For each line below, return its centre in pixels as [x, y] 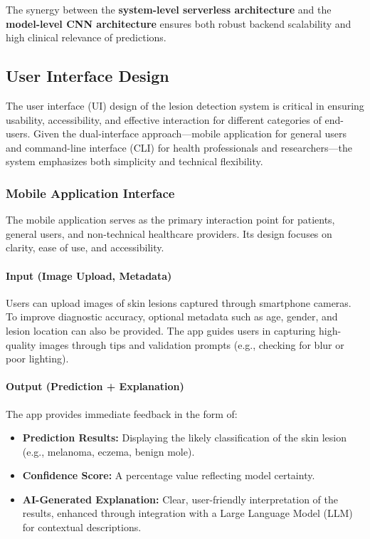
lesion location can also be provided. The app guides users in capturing [161, 330]
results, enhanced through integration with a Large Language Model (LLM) [187, 513]
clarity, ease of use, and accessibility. [85, 247]
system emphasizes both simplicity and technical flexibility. [134, 161]
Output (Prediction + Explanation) [95, 386]
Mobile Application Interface [90, 193]
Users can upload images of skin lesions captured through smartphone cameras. [179, 302]
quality [21, 344]
